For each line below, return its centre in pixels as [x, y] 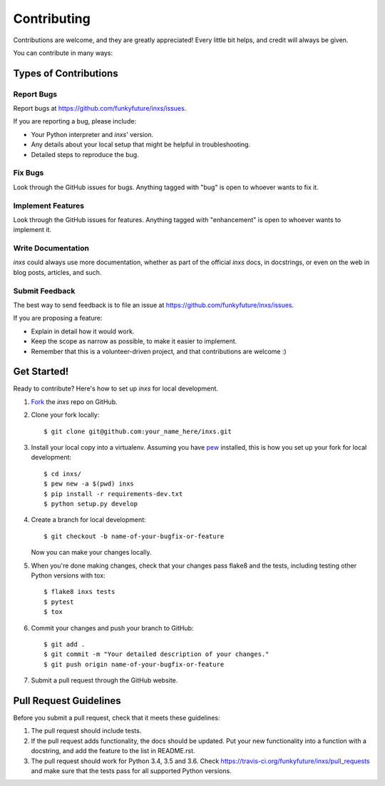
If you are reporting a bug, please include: [75, 121]
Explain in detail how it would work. [83, 331]
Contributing [52, 19]
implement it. [32, 230]
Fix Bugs [29, 173]
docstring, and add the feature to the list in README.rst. [113, 751]
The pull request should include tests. [86, 731]
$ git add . [65, 644]
